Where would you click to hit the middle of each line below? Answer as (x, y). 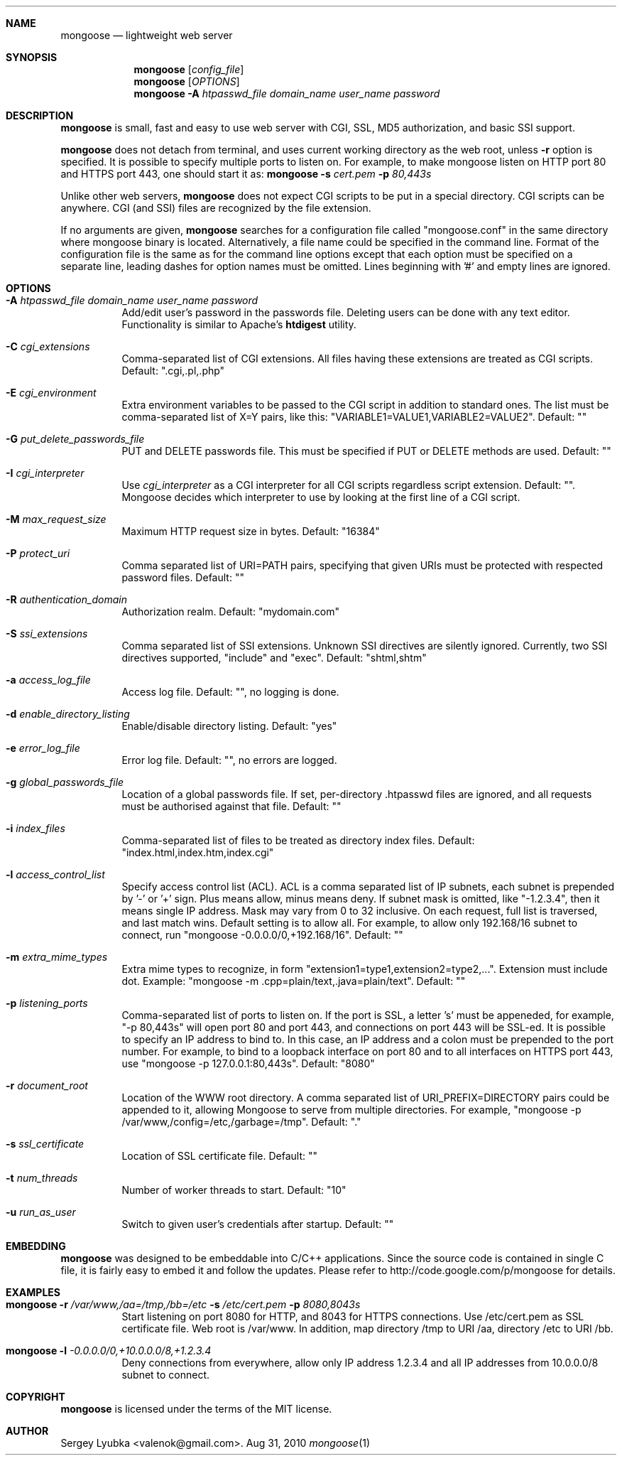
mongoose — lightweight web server (147, 35)
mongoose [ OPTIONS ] (187, 81)
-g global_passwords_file (65, 782)
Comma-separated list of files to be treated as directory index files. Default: (298, 840)
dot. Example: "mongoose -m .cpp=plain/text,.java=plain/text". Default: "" (294, 981)
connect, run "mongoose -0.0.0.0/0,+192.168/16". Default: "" (262, 935)
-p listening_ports (47, 1003)
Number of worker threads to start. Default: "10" (234, 1190)
